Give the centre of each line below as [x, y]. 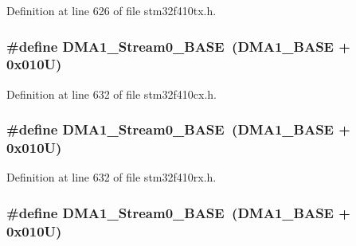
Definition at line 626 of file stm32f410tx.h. [111, 10]
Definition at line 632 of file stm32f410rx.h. [111, 177]
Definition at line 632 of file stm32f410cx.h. [111, 94]
